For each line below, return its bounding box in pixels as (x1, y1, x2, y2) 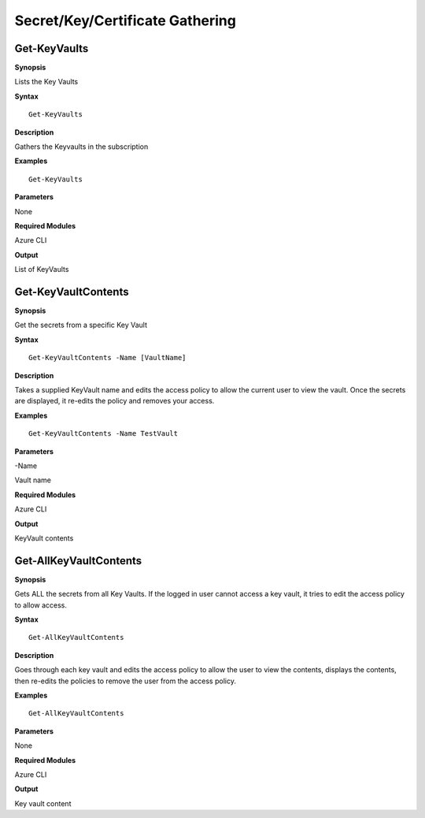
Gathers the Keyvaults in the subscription (14, 142, 149, 151)
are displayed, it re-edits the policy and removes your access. (14, 396, 215, 406)
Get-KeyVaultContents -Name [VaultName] (28, 353, 187, 363)
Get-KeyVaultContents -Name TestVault (28, 429, 179, 438)
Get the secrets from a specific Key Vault (14, 320, 148, 330)
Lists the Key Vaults (14, 77, 79, 87)
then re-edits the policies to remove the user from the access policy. (14, 676, 236, 686)
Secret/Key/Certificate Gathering (14, 12, 236, 29)
